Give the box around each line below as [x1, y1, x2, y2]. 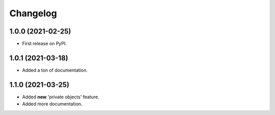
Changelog [9, 8, 57, 19]
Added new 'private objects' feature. [22, 94, 99, 100]
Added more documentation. [22, 101, 82, 107]
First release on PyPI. [22, 41, 67, 47]
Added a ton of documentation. [22, 67, 88, 73]
